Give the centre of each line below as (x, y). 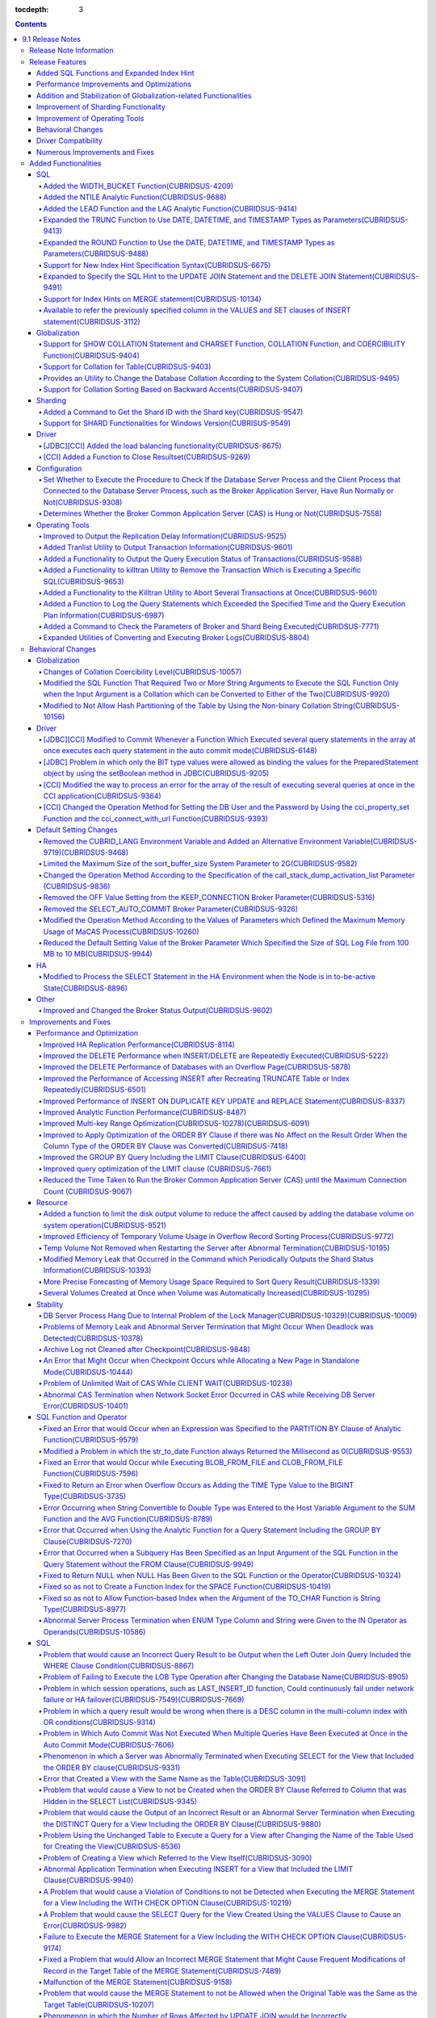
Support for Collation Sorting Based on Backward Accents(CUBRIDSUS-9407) (173, 389)
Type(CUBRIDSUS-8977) (85, 1610)
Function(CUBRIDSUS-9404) (92, 355)
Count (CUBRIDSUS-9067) (88, 1191)
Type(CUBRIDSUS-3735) (85, 1497)
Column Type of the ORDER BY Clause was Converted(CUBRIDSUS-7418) (166, 1146)
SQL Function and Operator (82, 1417)
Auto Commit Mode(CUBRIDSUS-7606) (109, 1744)
